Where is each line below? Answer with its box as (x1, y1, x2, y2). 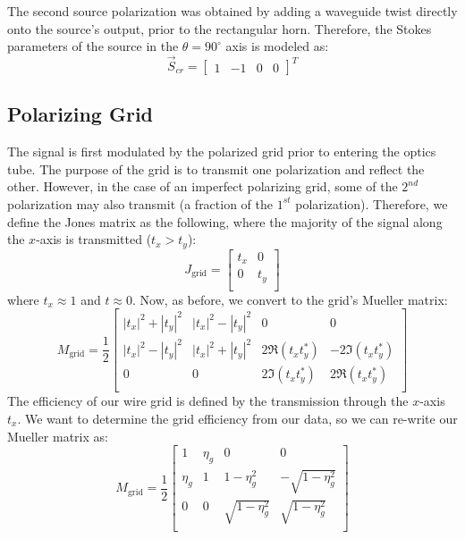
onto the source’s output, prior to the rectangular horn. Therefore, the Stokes (7, 19, 432, 38)
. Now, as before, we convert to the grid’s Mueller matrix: (132, 290, 448, 308)
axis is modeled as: (225, 37, 329, 55)
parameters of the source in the (7, 37, 179, 55)
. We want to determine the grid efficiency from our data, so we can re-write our (17, 408, 458, 427)
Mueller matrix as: (7, 426, 108, 445)
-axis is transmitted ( (36, 230, 152, 248)
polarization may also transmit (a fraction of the (7, 194, 274, 213)
